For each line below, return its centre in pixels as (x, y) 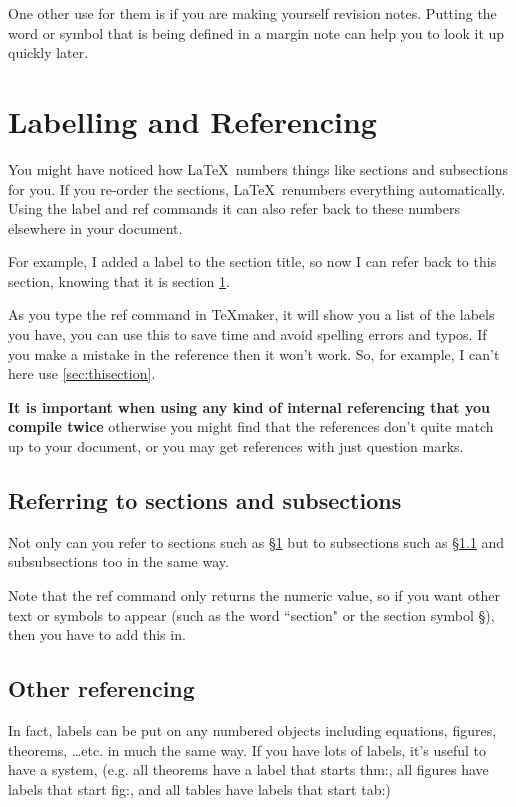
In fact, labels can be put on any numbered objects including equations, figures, (252, 730)
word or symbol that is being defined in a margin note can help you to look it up (256, 32)
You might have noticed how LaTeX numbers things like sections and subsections (258, 168)
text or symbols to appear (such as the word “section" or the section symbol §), (251, 614)
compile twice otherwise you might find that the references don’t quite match (251, 426)
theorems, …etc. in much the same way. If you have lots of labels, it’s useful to (247, 749)
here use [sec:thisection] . (82, 373)
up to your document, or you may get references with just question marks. (236, 446)
